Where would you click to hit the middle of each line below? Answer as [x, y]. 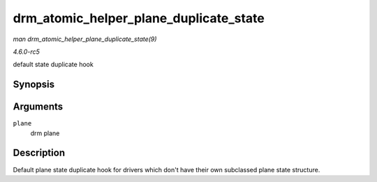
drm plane [45, 133]
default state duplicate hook [53, 65]
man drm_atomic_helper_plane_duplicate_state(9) [85, 39]
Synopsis [34, 85]
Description [39, 153]
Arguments [38, 107]
